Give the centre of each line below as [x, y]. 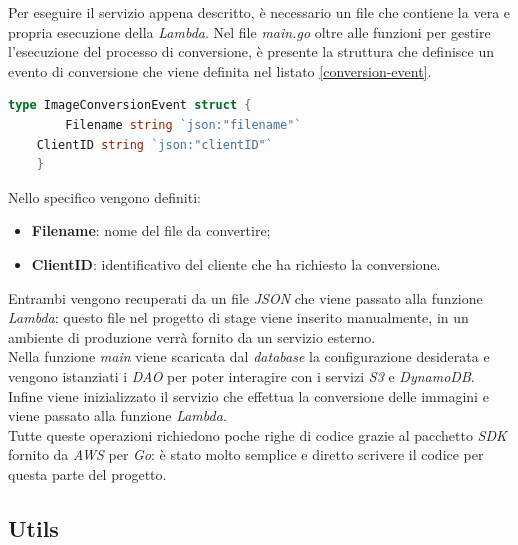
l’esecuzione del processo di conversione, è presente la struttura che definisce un [251, 51]
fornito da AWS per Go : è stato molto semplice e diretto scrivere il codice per [246, 454]
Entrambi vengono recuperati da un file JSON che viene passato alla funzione [245, 297]
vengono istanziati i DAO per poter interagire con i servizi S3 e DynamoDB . [241, 375]
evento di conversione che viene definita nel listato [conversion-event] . [220, 70]
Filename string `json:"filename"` [183, 124]
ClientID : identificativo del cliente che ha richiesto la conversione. [236, 263]
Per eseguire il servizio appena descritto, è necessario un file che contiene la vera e [259, 12]
